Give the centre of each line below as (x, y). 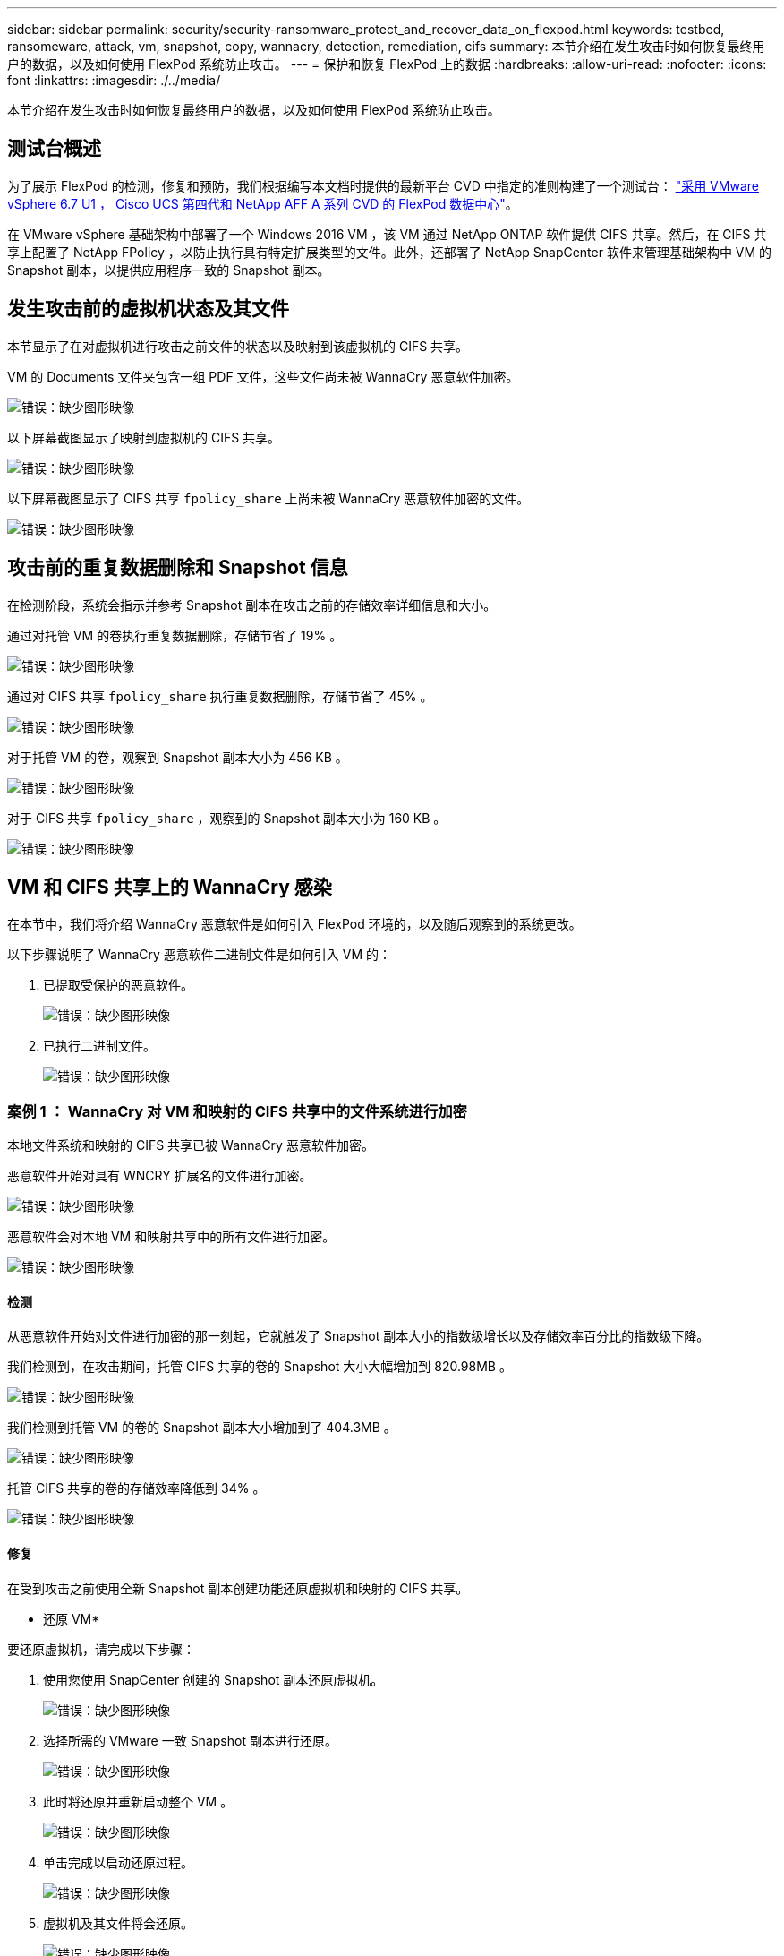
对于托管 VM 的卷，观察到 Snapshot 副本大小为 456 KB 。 (178, 757)
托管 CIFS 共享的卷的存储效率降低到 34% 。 (136, 1488)
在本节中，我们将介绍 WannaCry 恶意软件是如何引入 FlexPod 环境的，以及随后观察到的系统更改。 (294, 924)
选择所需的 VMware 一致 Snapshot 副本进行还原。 (190, 1740)
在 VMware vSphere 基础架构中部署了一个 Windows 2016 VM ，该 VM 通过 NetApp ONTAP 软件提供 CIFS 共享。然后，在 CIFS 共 (387, 234)
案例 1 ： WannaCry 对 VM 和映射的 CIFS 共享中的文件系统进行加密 (237, 1111)
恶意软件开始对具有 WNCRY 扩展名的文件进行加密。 (160, 1176)
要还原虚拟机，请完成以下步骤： (101, 1649)
